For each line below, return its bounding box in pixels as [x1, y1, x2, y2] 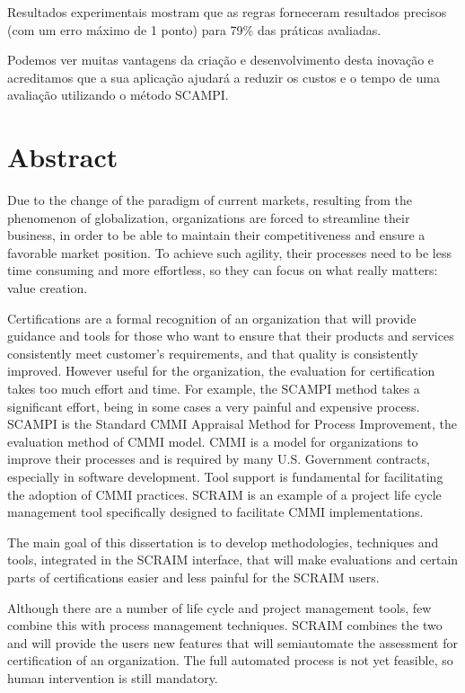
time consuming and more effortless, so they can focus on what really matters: [7, 261, 438, 280]
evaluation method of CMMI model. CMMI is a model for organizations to [7, 431, 418, 450]
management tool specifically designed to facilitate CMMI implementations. [7, 502, 424, 521]
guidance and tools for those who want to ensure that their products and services [7, 326, 454, 345]
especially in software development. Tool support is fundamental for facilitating [7, 467, 443, 485]
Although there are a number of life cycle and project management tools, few [7, 598, 432, 617]
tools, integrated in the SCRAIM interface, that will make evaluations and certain [7, 550, 459, 569]
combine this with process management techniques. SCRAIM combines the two [7, 616, 443, 635]
